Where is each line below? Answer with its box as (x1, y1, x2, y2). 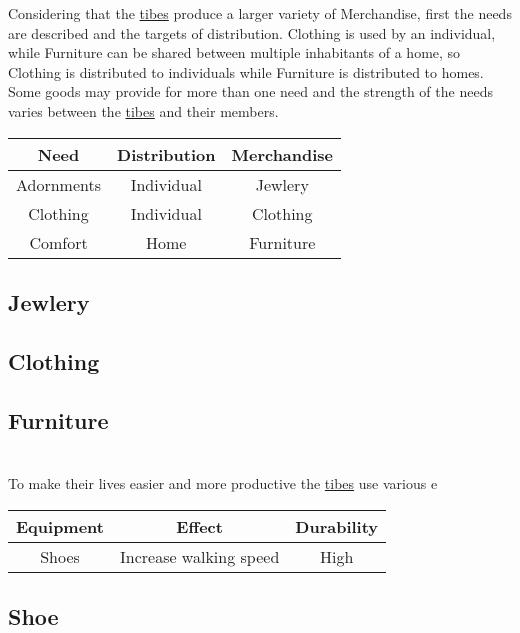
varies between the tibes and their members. (8, 100, 279, 121)
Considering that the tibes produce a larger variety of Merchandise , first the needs (8, 3, 512, 23)
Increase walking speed (119, 544, 280, 568)
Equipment (16, 514, 104, 538)
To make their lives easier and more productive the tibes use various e (8, 473, 438, 494)
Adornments (16, 172, 102, 196)
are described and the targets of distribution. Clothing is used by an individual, (8, 22, 496, 43)
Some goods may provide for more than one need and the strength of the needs (8, 81, 493, 102)
